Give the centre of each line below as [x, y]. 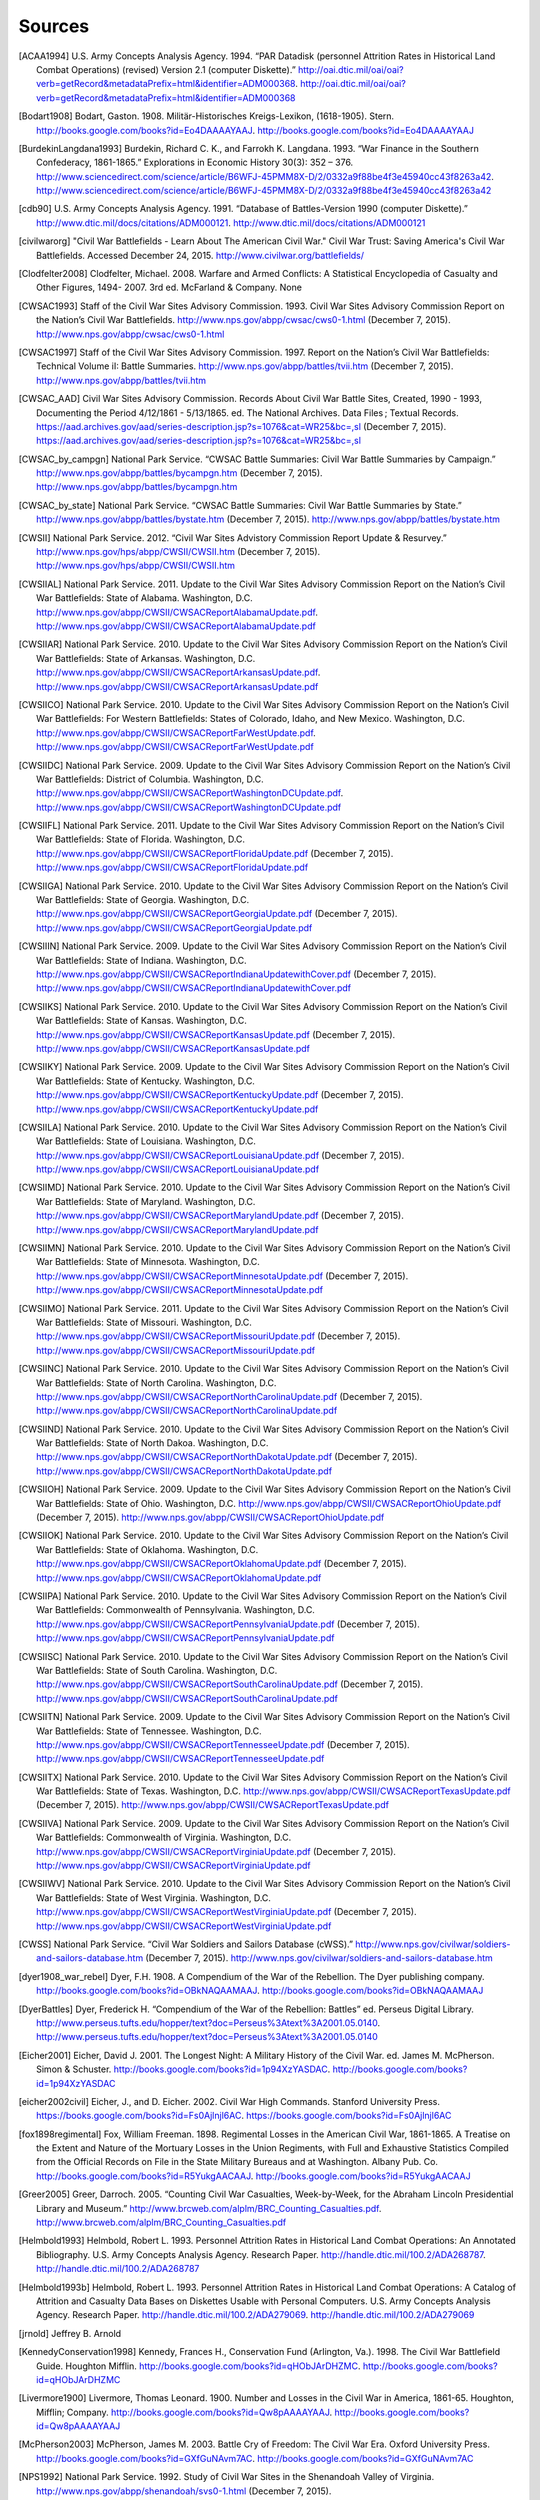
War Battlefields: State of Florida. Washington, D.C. [140, 839]
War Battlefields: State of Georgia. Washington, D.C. [143, 900]
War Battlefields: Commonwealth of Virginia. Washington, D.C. [164, 1837]
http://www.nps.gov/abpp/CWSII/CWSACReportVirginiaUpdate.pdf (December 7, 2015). [216, 1851]
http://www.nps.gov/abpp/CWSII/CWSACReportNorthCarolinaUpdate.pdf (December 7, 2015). [229, 1396]
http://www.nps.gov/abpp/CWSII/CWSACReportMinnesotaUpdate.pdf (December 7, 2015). [222, 1276]
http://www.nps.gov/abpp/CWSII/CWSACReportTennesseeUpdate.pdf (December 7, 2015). [223, 1744]
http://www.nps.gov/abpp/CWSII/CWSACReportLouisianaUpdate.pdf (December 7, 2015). [220, 1155]
